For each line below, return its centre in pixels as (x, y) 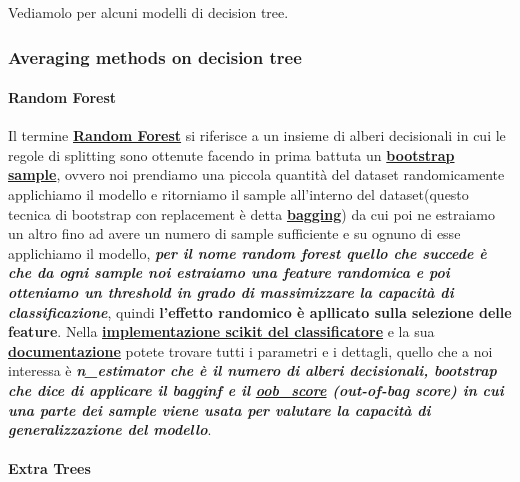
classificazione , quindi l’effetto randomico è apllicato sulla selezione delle (260, 311)
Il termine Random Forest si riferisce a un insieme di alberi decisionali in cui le (257, 135)
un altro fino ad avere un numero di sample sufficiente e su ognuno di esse (234, 233)
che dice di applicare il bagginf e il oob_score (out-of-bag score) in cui (256, 389)
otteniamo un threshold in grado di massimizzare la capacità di (231, 291)
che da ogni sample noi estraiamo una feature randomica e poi (229, 272)
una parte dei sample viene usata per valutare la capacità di (219, 409)
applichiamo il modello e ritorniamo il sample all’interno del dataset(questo (238, 194)
